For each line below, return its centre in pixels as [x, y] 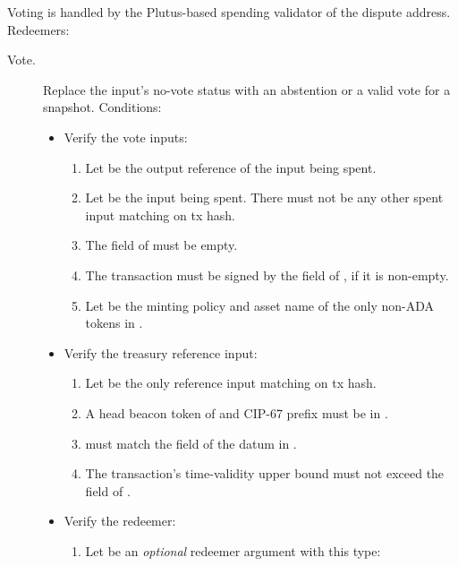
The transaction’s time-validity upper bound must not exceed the [265, 473]
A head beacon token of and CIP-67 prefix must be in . [237, 412]
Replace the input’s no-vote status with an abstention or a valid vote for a [247, 89]
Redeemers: [38, 29]
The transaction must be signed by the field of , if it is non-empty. [267, 274]
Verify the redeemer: [120, 521]
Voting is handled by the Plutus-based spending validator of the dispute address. [229, 12]
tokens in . [114, 323]
